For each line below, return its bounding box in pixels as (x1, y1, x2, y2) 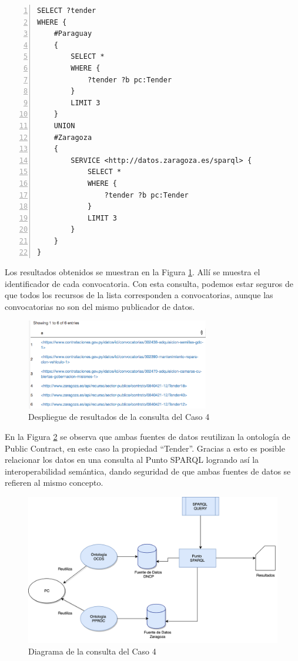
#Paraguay (53, 29, 92, 38)
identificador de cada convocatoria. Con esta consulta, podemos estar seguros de (5, 277, 293, 289)
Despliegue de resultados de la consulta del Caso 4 (28, 410, 210, 423)
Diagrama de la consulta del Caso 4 (28, 645, 156, 657)
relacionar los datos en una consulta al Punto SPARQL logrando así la (5, 453, 259, 466)
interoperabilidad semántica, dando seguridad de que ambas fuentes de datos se (5, 465, 291, 477)
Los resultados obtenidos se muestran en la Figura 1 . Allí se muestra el (5, 266, 260, 278)
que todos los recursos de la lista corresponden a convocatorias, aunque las (5, 289, 273, 301)
